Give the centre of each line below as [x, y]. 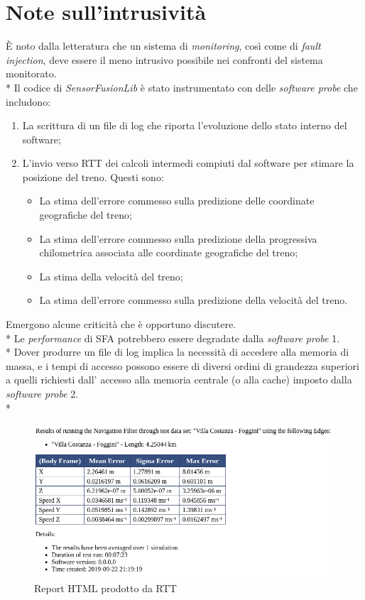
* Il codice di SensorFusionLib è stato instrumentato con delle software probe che [182, 87]
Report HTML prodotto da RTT [105, 588]
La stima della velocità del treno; [111, 276]
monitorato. [31, 73]
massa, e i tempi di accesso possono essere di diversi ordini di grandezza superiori [182, 365]
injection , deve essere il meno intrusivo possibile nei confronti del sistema [164, 59]
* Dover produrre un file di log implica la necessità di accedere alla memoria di [178, 352]
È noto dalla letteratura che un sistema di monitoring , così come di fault [163, 46]
